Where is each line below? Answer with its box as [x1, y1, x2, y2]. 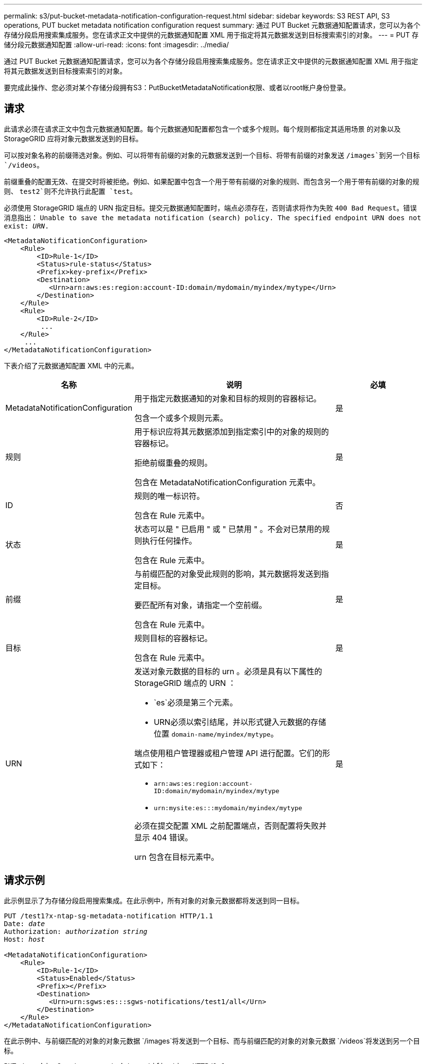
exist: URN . [4, 222, 49, 230]
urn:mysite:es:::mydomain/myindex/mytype [154, 804, 302, 812]
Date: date [4, 919, 45, 928]
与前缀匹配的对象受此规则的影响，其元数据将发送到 [134, 569, 321, 579]
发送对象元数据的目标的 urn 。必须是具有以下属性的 [134, 666, 322, 676]
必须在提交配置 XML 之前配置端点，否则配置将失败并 [134, 820, 327, 831]
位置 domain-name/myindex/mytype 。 [154, 728, 279, 739]
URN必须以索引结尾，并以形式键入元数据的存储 [154, 717, 326, 727]
